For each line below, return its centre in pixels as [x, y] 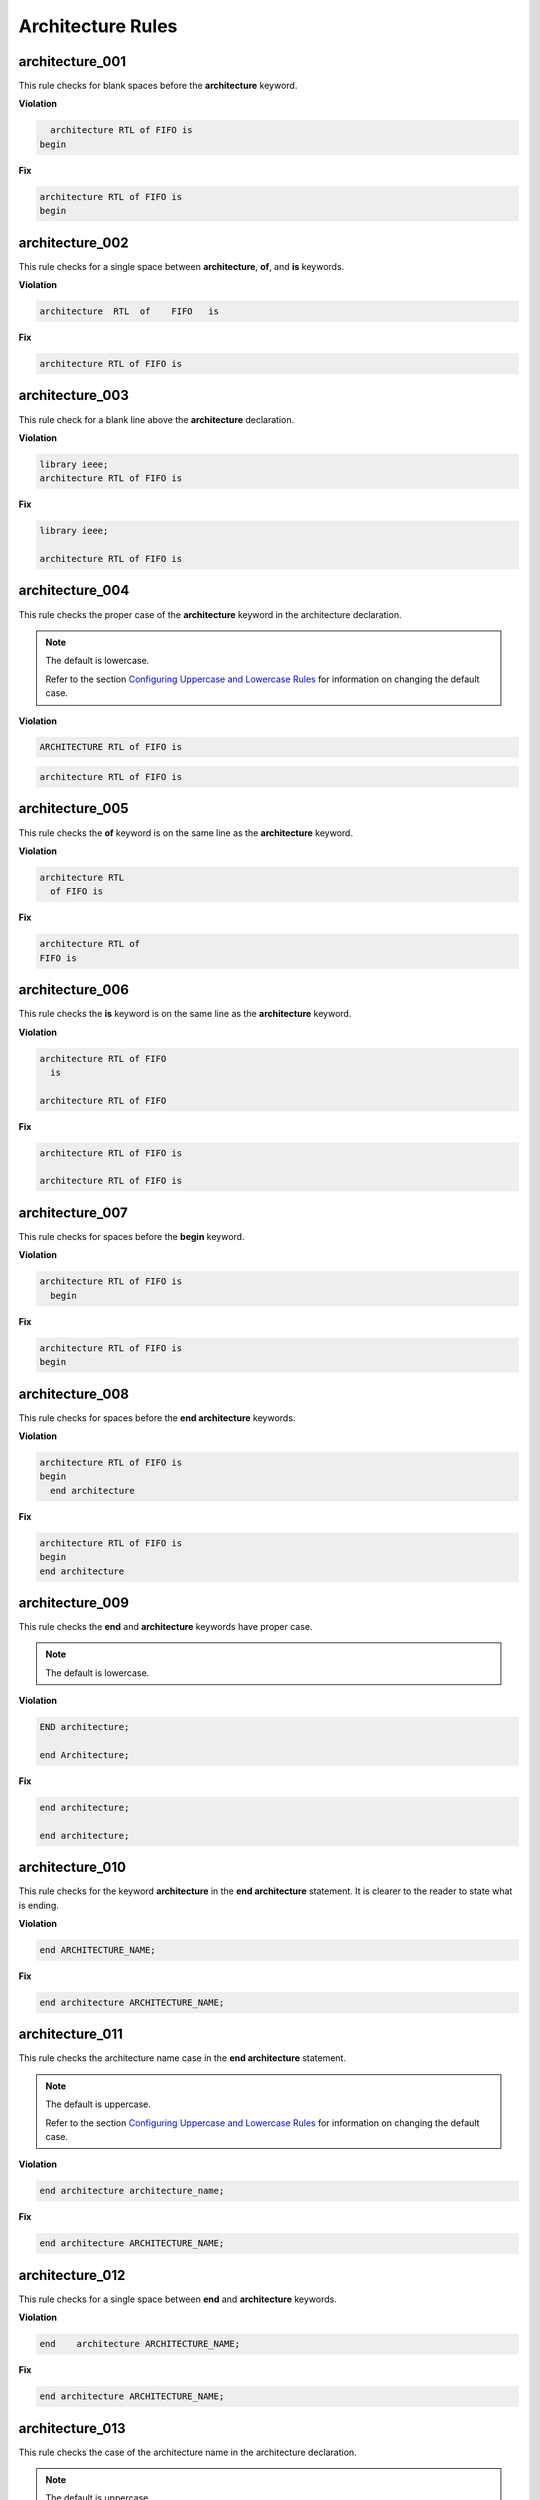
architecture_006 [74, 990]
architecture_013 [72, 2428]
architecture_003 [73, 395]
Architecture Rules [98, 26]
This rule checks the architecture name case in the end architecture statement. [182, 2058]
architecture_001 [72, 61]
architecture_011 [71, 2034]
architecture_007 [73, 1212]
